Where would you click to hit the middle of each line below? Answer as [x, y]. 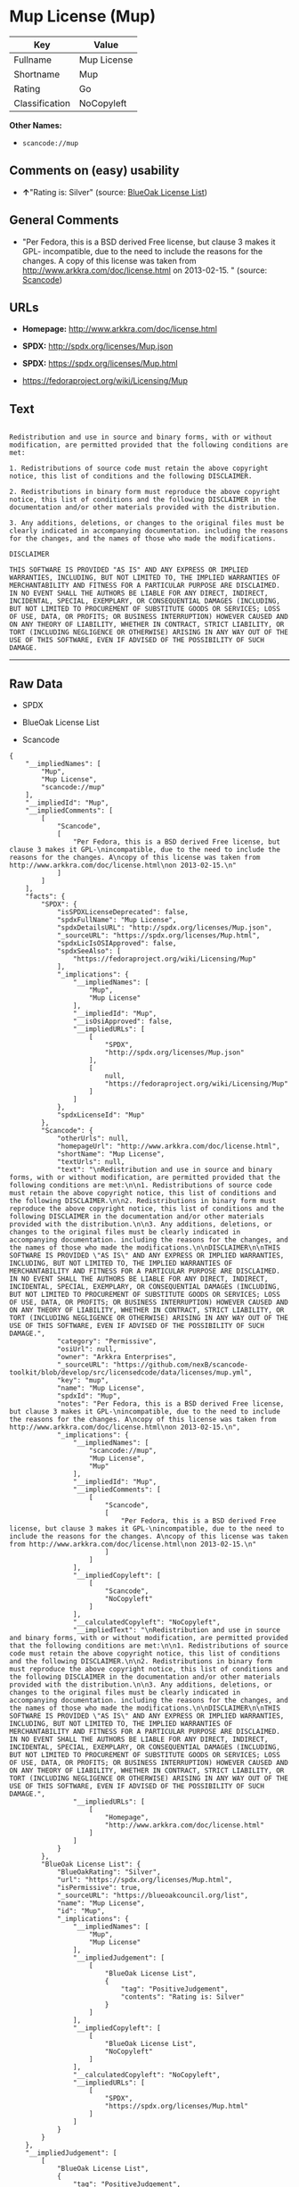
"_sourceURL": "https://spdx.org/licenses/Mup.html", [158, 936]
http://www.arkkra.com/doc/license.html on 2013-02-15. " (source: [145, 270]
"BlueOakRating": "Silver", [109, 1872]
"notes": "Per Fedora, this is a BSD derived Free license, [170, 1404]
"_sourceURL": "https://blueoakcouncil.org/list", [153, 1895]
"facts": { [45, 896]
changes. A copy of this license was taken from [109, 260]
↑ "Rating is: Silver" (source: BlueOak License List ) [114, 192]
